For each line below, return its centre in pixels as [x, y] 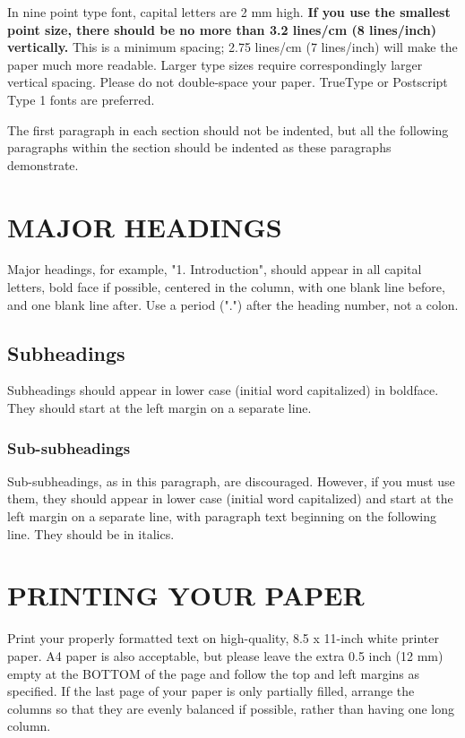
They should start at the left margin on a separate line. [159, 408]
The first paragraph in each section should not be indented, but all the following [228, 129]
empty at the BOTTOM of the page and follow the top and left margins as [214, 673]
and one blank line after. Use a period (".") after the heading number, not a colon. [233, 304]
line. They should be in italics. [91, 533]
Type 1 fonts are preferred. [81, 99]
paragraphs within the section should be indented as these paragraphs [199, 147]
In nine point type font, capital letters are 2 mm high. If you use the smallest [229, 12]
